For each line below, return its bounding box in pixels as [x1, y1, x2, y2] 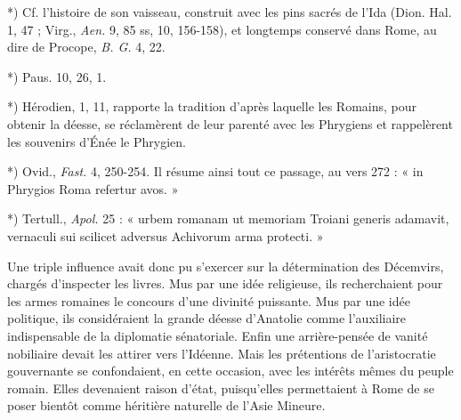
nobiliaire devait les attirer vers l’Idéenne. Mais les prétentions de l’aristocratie [7, 343, 436, 362]
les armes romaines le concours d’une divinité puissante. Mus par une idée [7, 291, 410, 310]
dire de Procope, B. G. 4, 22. [7, 37, 166, 56]
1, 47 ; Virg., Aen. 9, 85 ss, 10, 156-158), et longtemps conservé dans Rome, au [7, 20, 437, 38]
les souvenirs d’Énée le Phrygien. [7, 132, 186, 150]
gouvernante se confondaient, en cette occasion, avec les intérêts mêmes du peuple [7, 361, 454, 380]
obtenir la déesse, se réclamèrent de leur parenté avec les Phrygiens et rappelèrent [7, 114, 453, 133]
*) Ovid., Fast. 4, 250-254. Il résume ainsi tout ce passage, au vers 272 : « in [7, 162, 424, 181]
